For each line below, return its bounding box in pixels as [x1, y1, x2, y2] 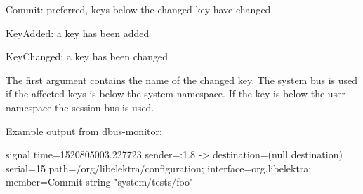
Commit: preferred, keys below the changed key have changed [6, 2, 271, 16]
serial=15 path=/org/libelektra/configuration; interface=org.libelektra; [6, 160, 312, 175]
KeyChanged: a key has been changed [6, 49, 169, 64]
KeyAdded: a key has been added [6, 25, 150, 40]
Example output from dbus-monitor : [6, 123, 162, 138]
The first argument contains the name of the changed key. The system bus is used [6, 72, 358, 87]
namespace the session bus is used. [6, 99, 154, 114]
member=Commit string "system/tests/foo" [6, 174, 194, 189]
